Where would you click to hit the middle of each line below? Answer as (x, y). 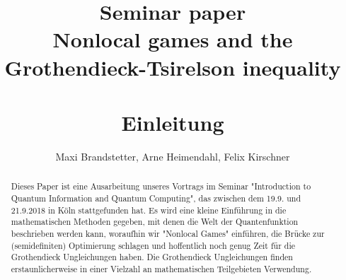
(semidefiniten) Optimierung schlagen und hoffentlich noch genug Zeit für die (153, 245)
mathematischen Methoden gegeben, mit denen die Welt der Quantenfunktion (155, 222)
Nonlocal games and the (173, 39)
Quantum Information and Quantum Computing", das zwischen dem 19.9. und (156, 198)
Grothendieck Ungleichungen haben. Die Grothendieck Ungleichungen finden (152, 257)
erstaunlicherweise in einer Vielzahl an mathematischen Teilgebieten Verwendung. (161, 268)
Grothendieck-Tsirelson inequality (173, 67)
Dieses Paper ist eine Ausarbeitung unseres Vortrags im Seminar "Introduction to (161, 186)
